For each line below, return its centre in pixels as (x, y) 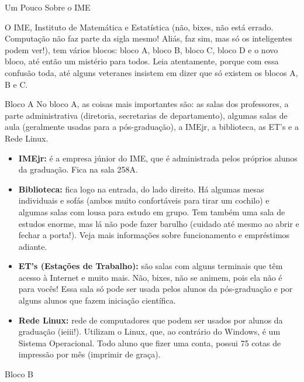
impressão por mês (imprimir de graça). (89, 354)
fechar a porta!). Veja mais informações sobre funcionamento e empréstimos (154, 235)
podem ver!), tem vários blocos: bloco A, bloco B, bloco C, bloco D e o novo (141, 49)
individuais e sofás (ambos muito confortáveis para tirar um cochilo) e (144, 200)
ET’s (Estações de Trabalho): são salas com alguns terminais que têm (151, 266)
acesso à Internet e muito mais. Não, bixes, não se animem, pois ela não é (150, 277)
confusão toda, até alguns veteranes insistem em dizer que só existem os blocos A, (151, 72)
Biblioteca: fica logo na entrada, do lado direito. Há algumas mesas (141, 189)
